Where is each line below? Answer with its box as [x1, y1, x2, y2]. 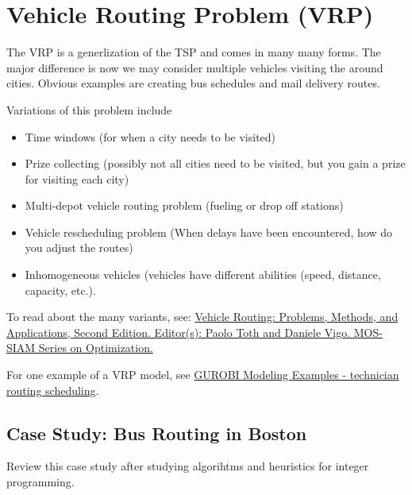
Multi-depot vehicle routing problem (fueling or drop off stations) [25, 197, 344, 214]
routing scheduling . [6, 381, 99, 398]
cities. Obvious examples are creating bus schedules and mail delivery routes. [6, 75, 380, 91]
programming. [6, 474, 75, 490]
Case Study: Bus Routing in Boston [6, 420, 307, 445]
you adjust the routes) [25, 239, 133, 256]
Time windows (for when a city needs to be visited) [25, 128, 276, 145]
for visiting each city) [25, 170, 129, 187]
